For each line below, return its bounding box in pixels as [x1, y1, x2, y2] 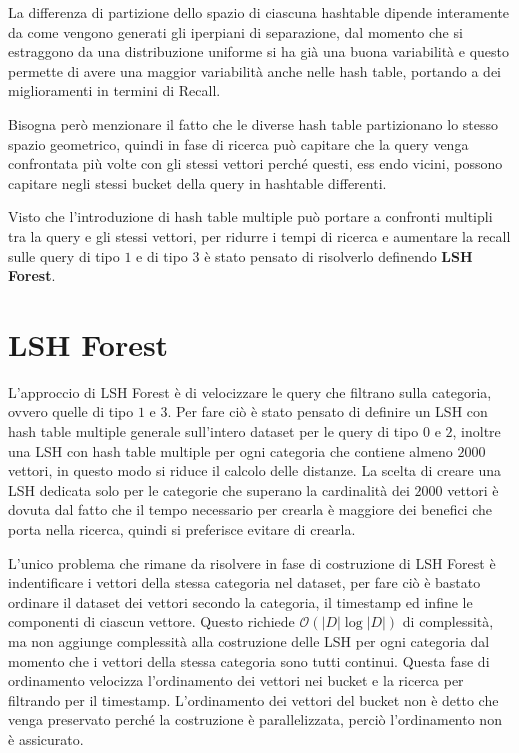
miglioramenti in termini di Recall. [8, 80, 221, 101]
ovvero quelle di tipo [8, 401, 134, 422]
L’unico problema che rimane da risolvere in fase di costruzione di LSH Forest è [8, 552, 496, 573]
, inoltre [452, 421, 501, 442]
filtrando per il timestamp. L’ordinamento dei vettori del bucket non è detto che [8, 689, 499, 710]
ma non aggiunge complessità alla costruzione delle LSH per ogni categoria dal [8, 630, 490, 651]
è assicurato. [8, 728, 84, 749]
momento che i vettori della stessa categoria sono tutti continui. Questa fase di [8, 650, 490, 671]
